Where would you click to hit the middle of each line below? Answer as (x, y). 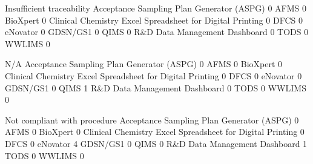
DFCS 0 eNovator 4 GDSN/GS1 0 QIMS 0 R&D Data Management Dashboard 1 (156, 143)
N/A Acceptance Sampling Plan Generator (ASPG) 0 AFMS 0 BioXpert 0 (144, 64)
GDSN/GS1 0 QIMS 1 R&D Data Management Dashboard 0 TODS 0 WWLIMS (156, 87)
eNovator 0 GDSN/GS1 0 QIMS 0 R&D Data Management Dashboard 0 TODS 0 (157, 32)
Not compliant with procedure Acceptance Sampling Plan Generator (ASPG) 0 (152, 120)
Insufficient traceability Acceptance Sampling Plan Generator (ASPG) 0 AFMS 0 (156, 8)
